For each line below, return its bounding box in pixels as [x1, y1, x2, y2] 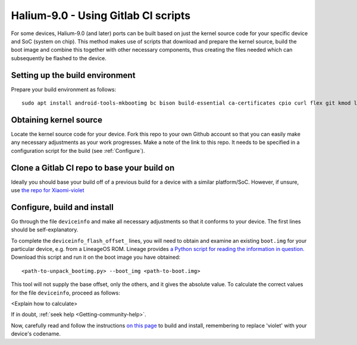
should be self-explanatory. [11, 226, 79, 233]
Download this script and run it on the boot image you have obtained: [11, 253, 181, 261]
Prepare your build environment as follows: [11, 86, 117, 93]
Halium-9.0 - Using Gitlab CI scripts [11, 9, 190, 22]
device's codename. [11, 330, 61, 337]
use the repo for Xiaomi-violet [11, 187, 84, 193]
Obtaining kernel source [11, 115, 102, 125]
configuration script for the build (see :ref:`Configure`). [11, 147, 145, 154]
